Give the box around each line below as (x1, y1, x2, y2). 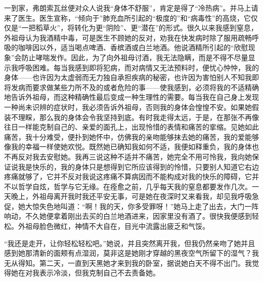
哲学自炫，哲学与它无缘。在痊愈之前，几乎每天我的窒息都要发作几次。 (18, 181, 252, 191)
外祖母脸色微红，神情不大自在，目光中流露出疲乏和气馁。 (18, 221, 209, 231)
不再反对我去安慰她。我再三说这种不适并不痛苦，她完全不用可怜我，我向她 (4, 151, 252, 162)
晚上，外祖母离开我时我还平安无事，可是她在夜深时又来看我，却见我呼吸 (11, 191, 252, 202)
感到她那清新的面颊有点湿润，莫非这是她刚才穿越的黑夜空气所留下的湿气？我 (4, 248, 259, 258)
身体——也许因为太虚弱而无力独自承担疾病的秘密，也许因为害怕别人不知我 (4, 72, 252, 83)
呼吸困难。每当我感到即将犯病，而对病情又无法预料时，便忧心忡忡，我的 (18, 62, 259, 72)
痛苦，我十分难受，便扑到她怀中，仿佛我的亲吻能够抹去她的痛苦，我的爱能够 (4, 131, 259, 142)
